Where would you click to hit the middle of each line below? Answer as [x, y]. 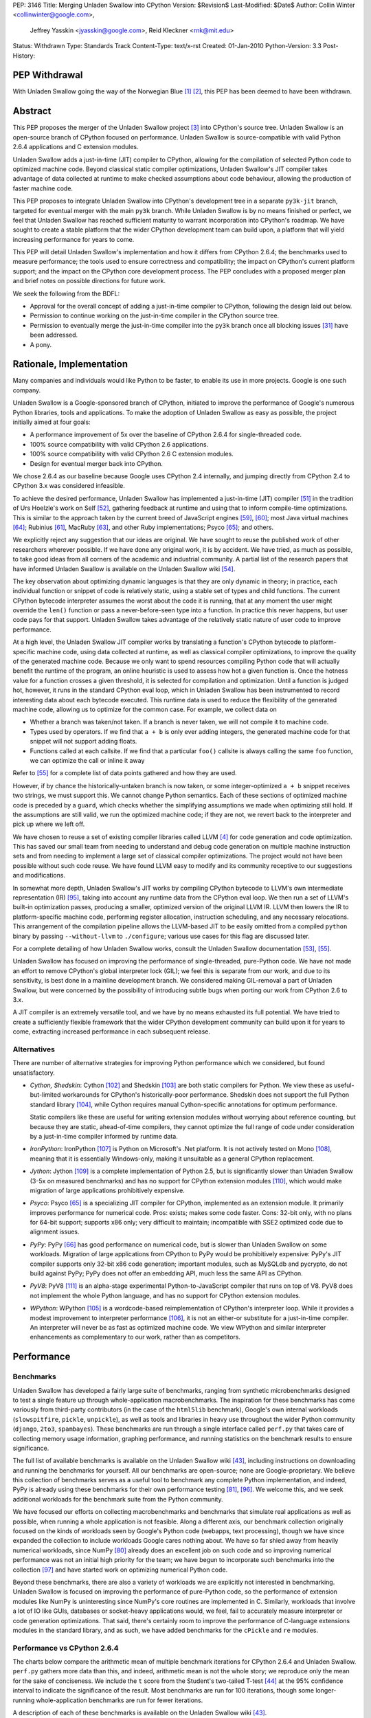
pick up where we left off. [49, 824]
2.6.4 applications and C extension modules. [76, 147]
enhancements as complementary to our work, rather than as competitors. [135, 1337]
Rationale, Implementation [70, 364]
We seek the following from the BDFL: [66, 293]
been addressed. [54, 335]
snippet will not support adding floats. [83, 741]
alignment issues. [55, 1232]
